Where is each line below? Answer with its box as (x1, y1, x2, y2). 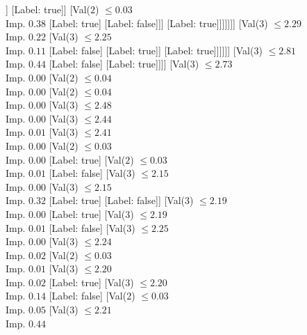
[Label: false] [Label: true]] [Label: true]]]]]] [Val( (49, 42, 254, 57)
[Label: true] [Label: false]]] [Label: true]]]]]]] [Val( (49, 15, 260, 30)
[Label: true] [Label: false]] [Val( (49, 193, 185, 208)
